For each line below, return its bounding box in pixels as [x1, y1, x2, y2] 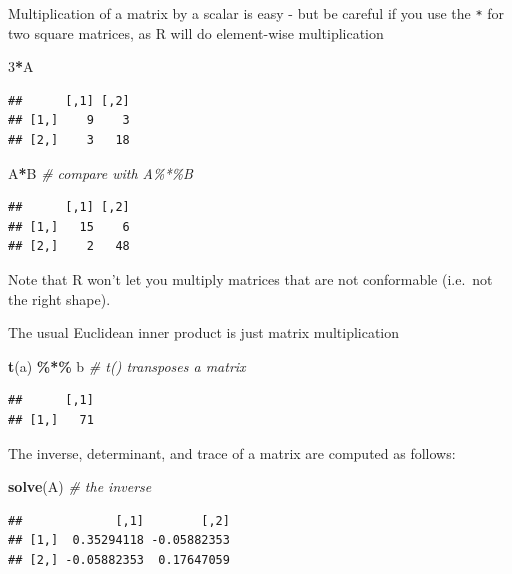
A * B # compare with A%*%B [8, 162, 193, 183]
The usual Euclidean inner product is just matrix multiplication [8, 322, 400, 343]
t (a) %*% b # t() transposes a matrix [8, 355, 246, 376]
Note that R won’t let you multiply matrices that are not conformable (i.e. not [8, 269, 493, 289]
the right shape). [8, 288, 111, 309]
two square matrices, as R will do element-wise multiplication [8, 22, 384, 43]
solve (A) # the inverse [8, 476, 152, 497]
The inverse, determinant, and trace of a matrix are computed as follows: [8, 442, 456, 463]
